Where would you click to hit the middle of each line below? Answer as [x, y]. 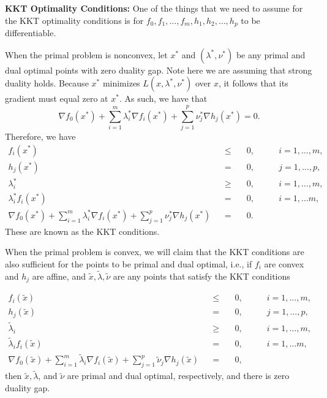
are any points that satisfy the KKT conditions [201, 276]
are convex [284, 263]
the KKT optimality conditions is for [74, 20]
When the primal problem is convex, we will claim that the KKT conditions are [155, 252]
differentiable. [31, 33]
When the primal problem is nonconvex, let [86, 54]
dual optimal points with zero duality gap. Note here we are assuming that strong [159, 70]
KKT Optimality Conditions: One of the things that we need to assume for [154, 8]
